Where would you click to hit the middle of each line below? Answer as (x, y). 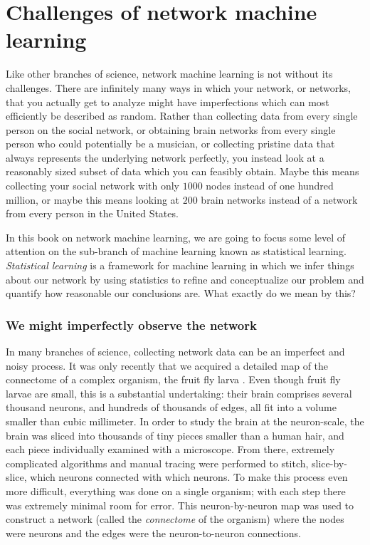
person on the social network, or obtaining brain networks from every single (171, 129)
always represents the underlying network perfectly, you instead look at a (165, 157)
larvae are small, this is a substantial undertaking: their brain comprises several (179, 393)
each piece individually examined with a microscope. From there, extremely (170, 449)
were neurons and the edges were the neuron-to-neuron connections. (153, 533)
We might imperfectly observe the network (131, 325)
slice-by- (329, 463)
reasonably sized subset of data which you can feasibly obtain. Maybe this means (183, 171)
